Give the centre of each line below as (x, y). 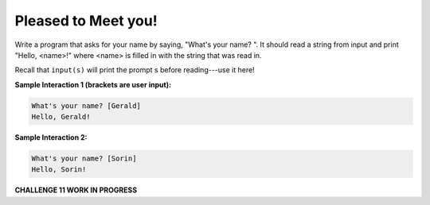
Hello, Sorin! (59, 170)
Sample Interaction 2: (51, 137)
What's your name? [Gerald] (86, 106)
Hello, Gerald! (61, 117)
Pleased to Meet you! (86, 21)
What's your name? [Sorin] (84, 159)
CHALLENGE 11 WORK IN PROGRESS (76, 190)
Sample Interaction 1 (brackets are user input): (93, 84)
